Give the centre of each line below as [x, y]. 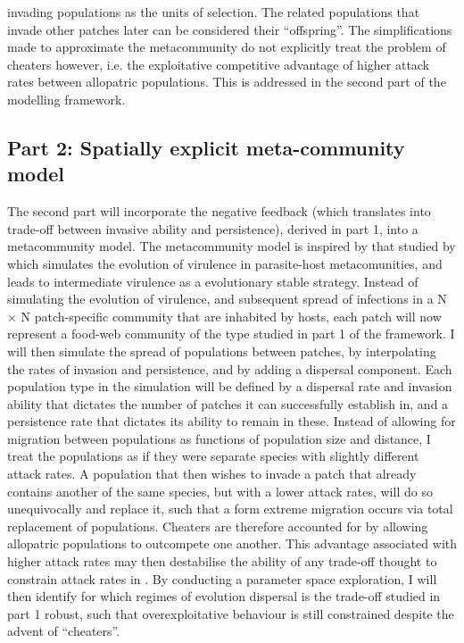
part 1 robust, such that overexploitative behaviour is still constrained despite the [231, 613]
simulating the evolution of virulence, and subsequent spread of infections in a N [227, 299]
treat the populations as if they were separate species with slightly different [213, 456]
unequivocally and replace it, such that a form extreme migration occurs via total [230, 509]
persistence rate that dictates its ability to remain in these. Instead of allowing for [232, 421]
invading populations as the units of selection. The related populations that [214, 12]
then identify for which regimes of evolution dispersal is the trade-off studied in [224, 596]
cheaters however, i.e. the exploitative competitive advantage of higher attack [219, 64]
